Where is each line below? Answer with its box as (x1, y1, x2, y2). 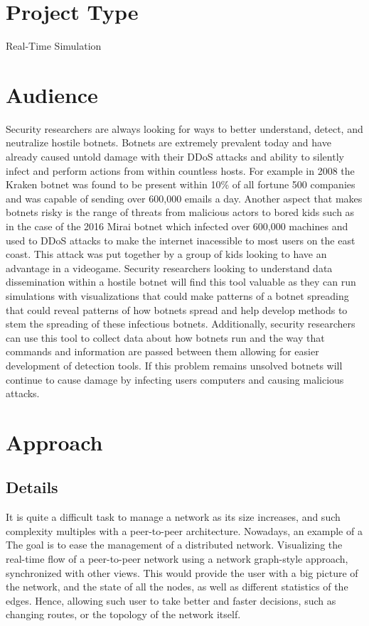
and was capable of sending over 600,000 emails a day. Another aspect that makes (6, 190, 363, 205)
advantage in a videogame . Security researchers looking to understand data (6, 260, 333, 275)
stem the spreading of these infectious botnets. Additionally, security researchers (6, 316, 355, 331)
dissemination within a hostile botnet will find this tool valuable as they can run (6, 274, 356, 289)
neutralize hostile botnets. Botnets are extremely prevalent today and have (6, 135, 331, 150)
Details (6, 476, 58, 498)
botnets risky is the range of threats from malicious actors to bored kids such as (6, 205, 355, 220)
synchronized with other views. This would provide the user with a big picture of (6, 565, 358, 580)
